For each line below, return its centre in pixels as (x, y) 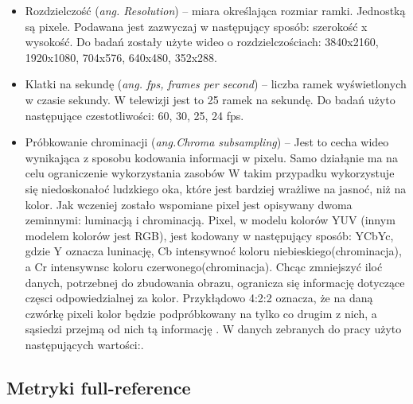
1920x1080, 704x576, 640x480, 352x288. (121, 57)
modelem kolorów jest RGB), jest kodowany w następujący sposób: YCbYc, (209, 235)
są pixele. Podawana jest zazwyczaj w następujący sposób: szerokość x (196, 26)
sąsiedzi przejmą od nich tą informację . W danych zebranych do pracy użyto (213, 329)
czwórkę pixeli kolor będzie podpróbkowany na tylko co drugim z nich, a (201, 313)
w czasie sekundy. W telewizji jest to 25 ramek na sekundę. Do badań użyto (210, 99)
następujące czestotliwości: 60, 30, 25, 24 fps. (134, 115)
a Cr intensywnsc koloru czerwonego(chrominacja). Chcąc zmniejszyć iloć (204, 266)
